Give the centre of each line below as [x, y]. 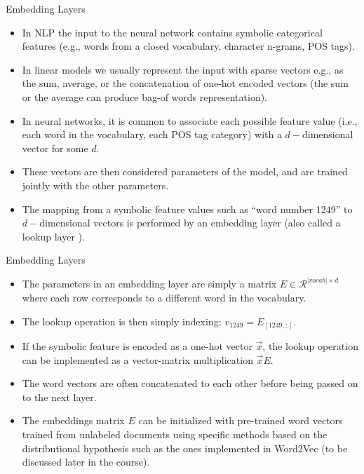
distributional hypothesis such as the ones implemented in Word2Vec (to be [185, 448]
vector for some [55, 148]
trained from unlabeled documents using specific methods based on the [175, 434]
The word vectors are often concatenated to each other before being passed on [190, 383]
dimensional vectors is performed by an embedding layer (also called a [190, 223]
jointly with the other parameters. [95, 185]
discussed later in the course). [86, 462]
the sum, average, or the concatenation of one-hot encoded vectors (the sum [185, 83]
